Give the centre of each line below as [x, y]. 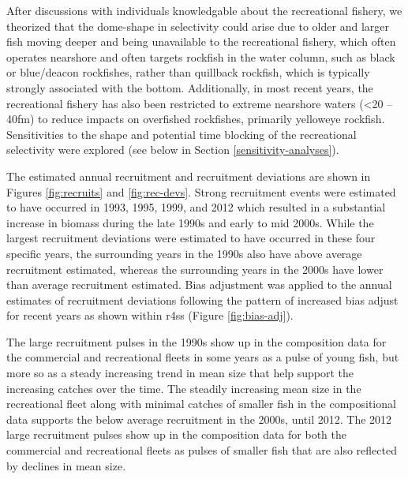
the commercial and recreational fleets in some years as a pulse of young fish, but [203, 357]
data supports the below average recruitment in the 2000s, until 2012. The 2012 [199, 419]
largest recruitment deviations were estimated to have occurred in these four [191, 238]
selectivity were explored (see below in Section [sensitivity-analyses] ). [173, 150]
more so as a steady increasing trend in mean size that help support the [180, 373]
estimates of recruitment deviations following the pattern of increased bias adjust [202, 299]
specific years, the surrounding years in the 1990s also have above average [184, 253]
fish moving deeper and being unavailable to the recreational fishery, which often [201, 41]
